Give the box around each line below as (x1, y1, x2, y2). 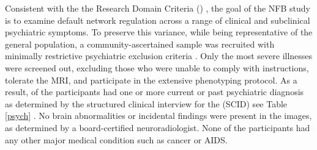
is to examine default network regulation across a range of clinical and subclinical (5, 13, 310, 26)
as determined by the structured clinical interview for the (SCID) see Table (5, 97, 288, 110)
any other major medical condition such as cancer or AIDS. (5, 133, 228, 146)
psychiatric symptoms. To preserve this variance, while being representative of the (5, 26, 313, 38)
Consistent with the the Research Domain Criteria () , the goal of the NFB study (5, 2, 310, 14)
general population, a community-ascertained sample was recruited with (5, 37, 275, 50)
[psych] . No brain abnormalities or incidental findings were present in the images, (5, 109, 312, 122)
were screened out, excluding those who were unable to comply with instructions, (5, 61, 309, 74)
